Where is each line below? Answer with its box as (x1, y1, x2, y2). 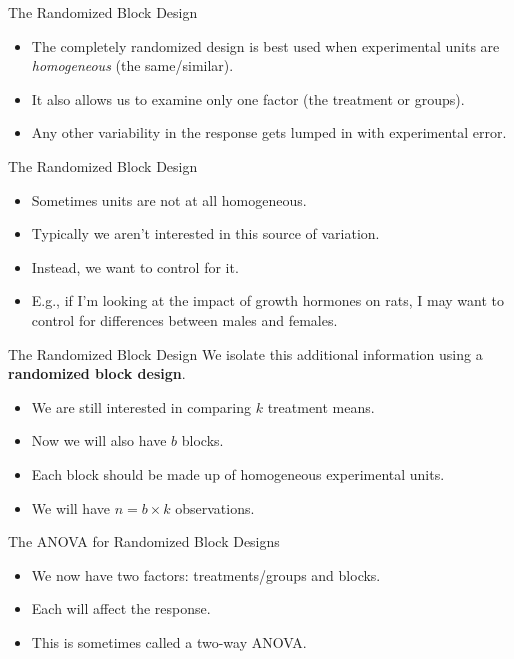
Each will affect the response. (31, 598, 211, 619)
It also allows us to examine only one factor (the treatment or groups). (31, 88, 465, 109)
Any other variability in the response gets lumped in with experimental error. (31, 122, 507, 143)
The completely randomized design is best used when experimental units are (31, 35, 500, 56)
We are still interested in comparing (31, 396, 252, 417)
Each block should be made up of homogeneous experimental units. (31, 463, 445, 484)
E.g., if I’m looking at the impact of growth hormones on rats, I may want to (31, 290, 504, 311)
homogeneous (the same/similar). (31, 55, 234, 76)
